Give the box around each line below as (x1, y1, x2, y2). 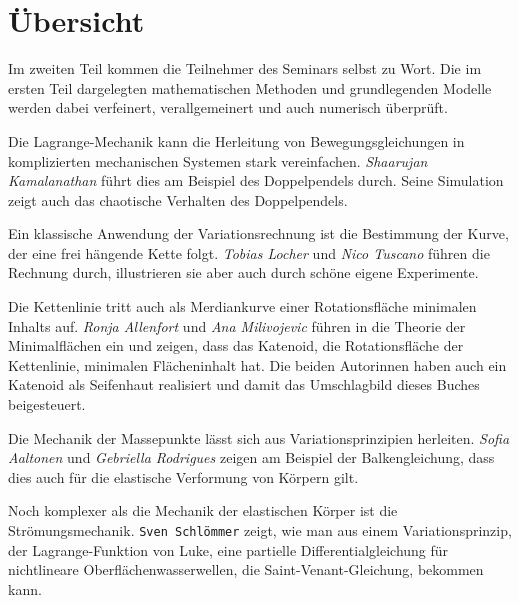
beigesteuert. (8, 394, 86, 415)
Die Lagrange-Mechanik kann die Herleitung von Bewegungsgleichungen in (8, 130, 465, 151)
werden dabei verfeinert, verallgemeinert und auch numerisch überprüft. (8, 97, 448, 118)
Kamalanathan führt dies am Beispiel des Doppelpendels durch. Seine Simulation (8, 170, 504, 191)
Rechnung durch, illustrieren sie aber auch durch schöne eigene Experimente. (8, 262, 479, 283)
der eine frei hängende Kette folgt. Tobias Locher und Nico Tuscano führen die (8, 242, 490, 263)
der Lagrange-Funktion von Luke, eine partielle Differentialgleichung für (8, 539, 449, 560)
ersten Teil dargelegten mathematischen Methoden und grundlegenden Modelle (8, 77, 492, 98)
